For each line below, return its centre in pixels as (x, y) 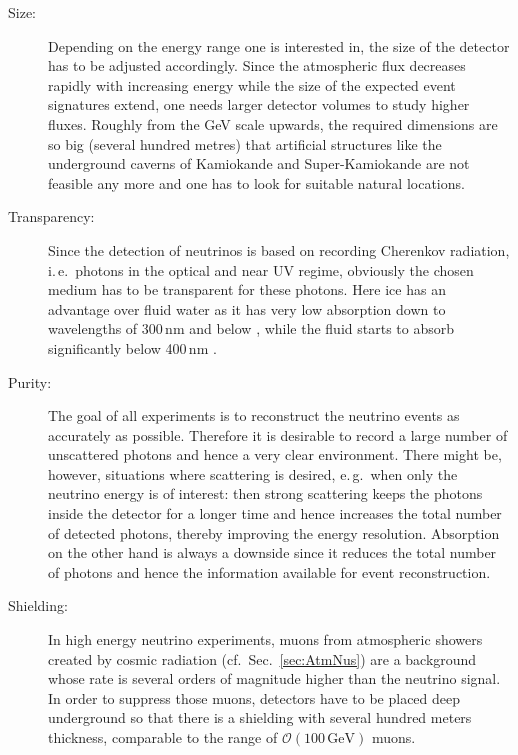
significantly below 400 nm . (132, 347)
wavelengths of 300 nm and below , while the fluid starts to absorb (251, 328)
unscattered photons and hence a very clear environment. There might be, (275, 454)
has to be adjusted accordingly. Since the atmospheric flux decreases (257, 65)
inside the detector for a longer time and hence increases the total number (275, 513)
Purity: (30, 381)
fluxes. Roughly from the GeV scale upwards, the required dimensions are (273, 123)
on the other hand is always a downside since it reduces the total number (272, 552)
